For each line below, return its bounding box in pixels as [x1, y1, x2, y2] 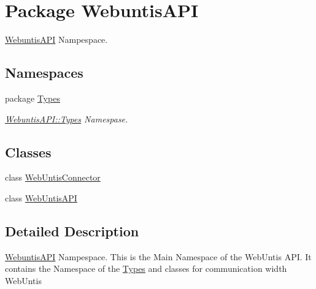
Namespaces [5, 63, 83, 82]
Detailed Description [5, 221, 139, 240]
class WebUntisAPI [5, 191, 77, 204]
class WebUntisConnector [5, 171, 101, 184]
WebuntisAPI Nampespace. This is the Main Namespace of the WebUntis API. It [5, 250, 312, 263]
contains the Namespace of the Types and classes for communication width [5, 262, 287, 275]
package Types [5, 91, 60, 104]
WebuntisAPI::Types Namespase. [5, 112, 128, 125]
